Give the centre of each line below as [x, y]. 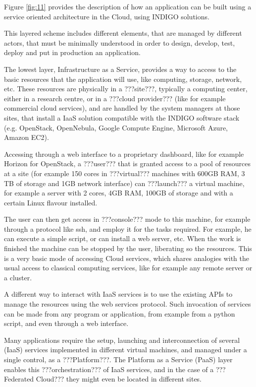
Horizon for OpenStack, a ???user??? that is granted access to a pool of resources [128, 163]
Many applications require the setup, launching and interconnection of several [122, 340]
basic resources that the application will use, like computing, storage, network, [123, 79]
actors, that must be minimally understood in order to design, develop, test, [120, 42]
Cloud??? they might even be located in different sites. [119, 379]
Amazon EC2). [26, 137]
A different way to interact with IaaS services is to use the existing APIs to [118, 294]
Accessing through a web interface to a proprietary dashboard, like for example [124, 154]
